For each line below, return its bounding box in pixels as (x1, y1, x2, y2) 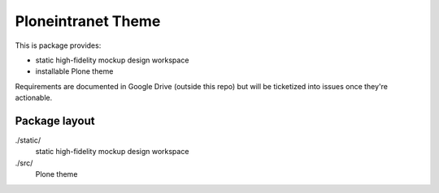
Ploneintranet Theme (15, 12, 161, 30)
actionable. (15, 93, 53, 103)
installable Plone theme (35, 66, 114, 76)
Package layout (15, 114, 95, 127)
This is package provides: (15, 41, 102, 50)
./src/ (15, 158, 33, 168)
